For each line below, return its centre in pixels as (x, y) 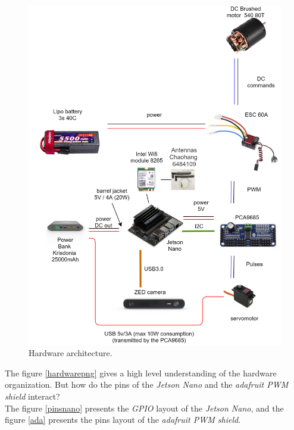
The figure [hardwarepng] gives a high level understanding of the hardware (141, 373)
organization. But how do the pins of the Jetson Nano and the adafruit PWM (147, 384)
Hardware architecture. (71, 353)
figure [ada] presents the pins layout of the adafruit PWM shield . (123, 420)
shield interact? (32, 396)
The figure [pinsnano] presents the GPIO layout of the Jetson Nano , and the (144, 408)
